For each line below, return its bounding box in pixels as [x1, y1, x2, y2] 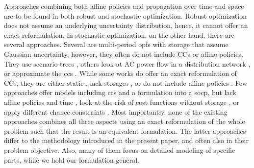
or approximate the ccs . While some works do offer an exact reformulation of [4, 68, 237, 78]
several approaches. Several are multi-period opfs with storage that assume [4, 39, 229, 49]
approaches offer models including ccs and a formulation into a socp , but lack [4, 87, 236, 97]
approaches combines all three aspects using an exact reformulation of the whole [4, 116, 245, 126]
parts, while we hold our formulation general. [4, 154, 139, 165]
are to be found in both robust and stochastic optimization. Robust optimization [4, 10, 247, 21]
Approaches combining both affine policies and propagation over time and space [4, 1, 244, 11]
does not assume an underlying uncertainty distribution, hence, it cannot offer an [4, 20, 248, 30]
